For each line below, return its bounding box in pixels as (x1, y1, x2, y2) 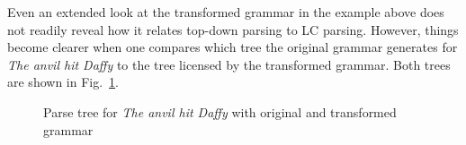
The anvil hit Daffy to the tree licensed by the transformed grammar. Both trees (7, 55, 451, 73)
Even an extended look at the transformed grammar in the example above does (7, 3, 444, 21)
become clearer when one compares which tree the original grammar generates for (7, 38, 458, 56)
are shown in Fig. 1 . (7, 72, 119, 91)
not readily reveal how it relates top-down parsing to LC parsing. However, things (7, 20, 459, 38)
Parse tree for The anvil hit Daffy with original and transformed (43, 102, 397, 121)
